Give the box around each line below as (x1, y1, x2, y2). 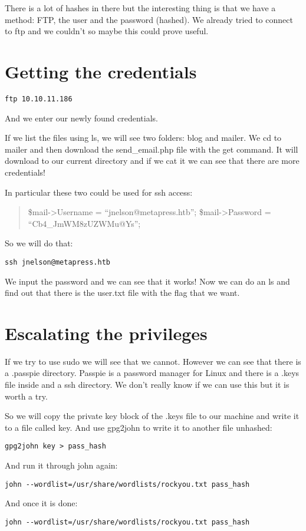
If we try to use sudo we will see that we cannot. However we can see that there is (5, 355, 301, 367)
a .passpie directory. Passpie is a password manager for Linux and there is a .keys (5, 367, 300, 379)
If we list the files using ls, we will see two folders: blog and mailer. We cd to (5, 131, 282, 144)
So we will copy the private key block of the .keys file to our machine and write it (5, 410, 300, 422)
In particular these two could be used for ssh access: (5, 186, 193, 198)
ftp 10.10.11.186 (5, 94, 73, 103)
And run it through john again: (5, 459, 118, 471)
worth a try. (5, 390, 48, 402)
